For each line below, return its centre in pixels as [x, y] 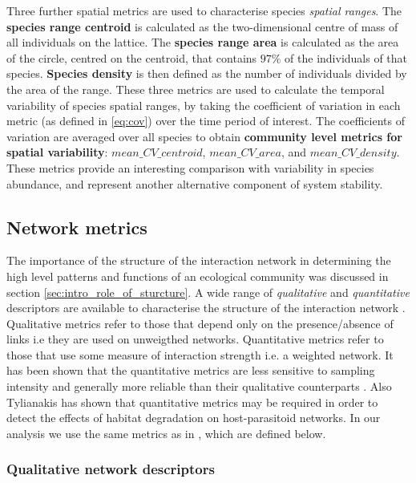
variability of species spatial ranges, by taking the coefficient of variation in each [204, 105]
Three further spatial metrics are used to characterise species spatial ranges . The [204, 10]
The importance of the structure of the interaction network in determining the [199, 260]
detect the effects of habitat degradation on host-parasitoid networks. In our [194, 418]
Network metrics [77, 227]
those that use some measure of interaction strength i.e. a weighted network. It [200, 354]
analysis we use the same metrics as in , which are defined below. [166, 433]
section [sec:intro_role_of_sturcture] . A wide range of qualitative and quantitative [208, 292]
